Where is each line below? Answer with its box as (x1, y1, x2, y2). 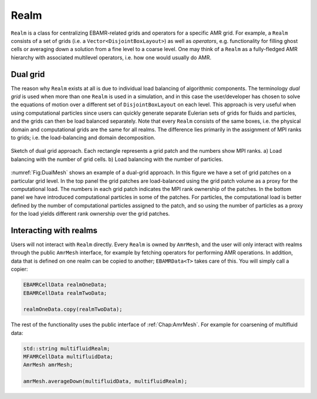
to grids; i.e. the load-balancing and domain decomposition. (11, 134, 156, 141)
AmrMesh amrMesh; (23, 361, 73, 368)
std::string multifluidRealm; (23, 345, 110, 352)
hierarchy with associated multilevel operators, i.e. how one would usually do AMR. (11, 53, 211, 61)
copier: (11, 266, 28, 273)
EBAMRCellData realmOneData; (23, 281, 107, 288)
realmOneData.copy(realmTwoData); (23, 306, 123, 313)
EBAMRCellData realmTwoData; (23, 290, 107, 296)
